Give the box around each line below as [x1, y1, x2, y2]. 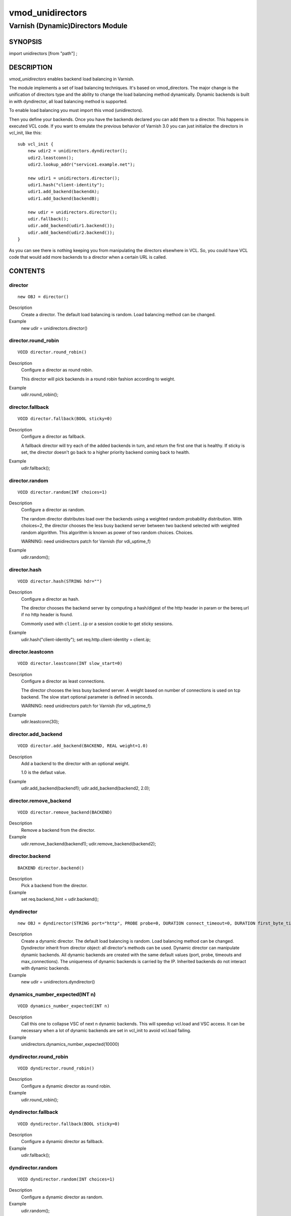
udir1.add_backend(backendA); [27, 189, 99, 195]
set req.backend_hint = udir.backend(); [21, 896, 99, 902]
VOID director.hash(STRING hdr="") [17, 578, 102, 584]
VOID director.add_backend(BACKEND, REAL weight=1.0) [17, 743, 148, 749]
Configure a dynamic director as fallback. [21, 1139, 104, 1144]
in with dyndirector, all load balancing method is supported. [9, 98, 128, 104]
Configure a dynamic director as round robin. [21, 1083, 112, 1089]
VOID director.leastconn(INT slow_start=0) [17, 661, 123, 666]
